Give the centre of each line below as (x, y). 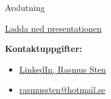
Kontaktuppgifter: (44, 49)
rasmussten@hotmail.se (62, 90)
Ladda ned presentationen (53, 28)
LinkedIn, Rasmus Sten (63, 69)
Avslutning (25, 7)
